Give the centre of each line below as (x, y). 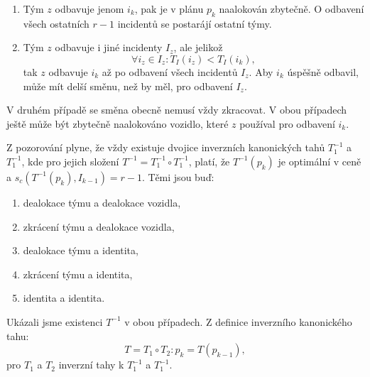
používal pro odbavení (287, 123)
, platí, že (209, 161)
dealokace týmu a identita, (81, 250)
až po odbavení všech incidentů (170, 71)
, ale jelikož (198, 47)
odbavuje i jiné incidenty (109, 47)
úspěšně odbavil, (323, 71)
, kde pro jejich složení (70, 161)
